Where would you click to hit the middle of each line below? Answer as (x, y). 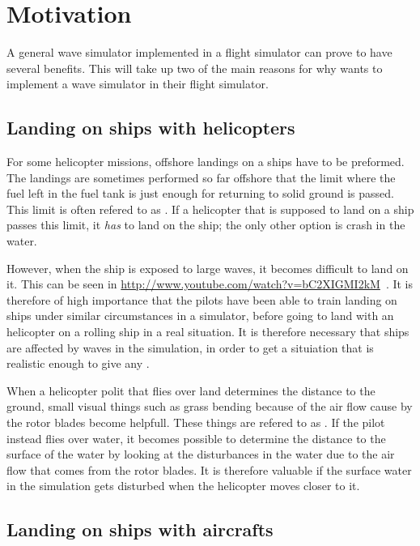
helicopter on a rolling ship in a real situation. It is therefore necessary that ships (208, 332)
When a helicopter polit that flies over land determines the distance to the (191, 390)
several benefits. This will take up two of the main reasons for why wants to (195, 68)
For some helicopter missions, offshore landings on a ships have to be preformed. (206, 162)
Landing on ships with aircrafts (140, 529)
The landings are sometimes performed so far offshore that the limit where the (201, 177)
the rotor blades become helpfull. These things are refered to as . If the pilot (196, 422)
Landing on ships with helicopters (151, 128)
